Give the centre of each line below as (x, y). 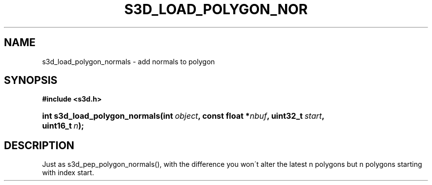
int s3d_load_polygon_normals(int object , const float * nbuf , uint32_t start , (183, 116)
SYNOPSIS (31, 80)
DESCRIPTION (39, 145)
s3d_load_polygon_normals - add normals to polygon (128, 61)
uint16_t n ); (63, 126)
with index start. (68, 173)
